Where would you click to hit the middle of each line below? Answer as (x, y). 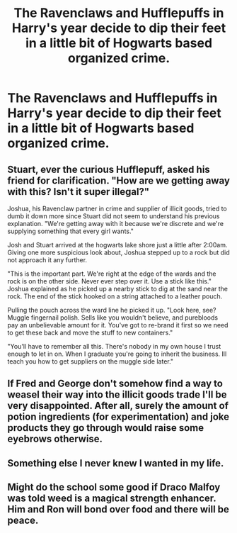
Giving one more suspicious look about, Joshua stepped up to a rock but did (118, 252)
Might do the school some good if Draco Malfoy (114, 487)
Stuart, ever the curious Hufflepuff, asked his (109, 169)
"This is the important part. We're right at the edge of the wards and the (112, 274)
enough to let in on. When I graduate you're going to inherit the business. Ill (117, 354)
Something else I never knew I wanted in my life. (116, 463)
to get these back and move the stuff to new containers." (90, 332)
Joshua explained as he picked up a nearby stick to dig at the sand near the (118, 289)
